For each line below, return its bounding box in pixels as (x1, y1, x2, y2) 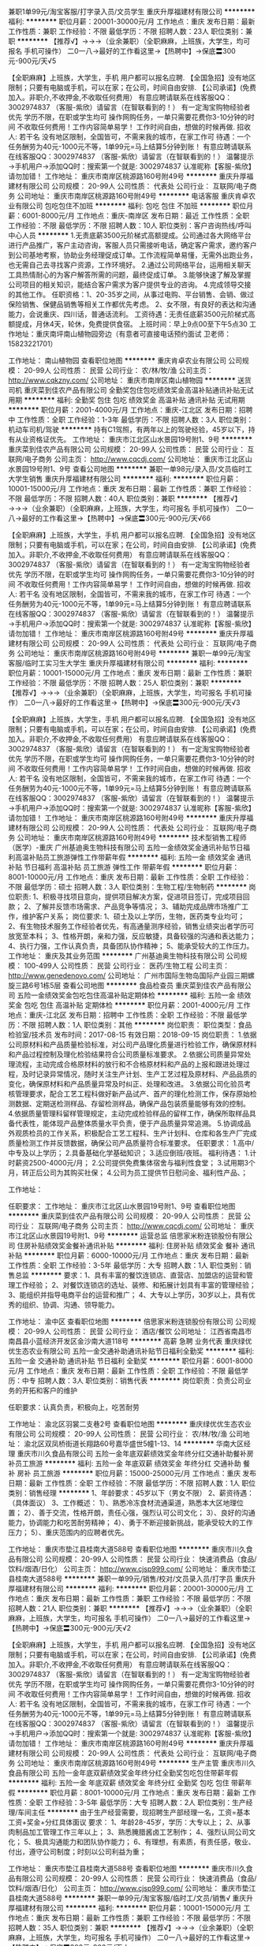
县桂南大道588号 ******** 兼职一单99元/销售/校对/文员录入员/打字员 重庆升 (8, 1574, 256, 1583)
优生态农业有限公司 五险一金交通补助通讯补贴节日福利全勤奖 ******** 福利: (8, 1347, 255, 1355)
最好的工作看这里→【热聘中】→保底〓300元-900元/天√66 (21, 513, 211, 523)
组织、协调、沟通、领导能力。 (21, 1300, 119, 1309)
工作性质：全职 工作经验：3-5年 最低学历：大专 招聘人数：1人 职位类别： (8, 1261, 244, 1269)
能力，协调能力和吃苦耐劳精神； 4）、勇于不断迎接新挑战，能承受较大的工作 (8, 1518, 253, 1527)
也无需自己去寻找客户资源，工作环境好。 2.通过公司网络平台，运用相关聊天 (8, 260, 252, 270)
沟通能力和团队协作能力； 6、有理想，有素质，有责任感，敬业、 (48, 1837, 256, 1847)
